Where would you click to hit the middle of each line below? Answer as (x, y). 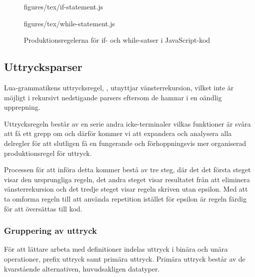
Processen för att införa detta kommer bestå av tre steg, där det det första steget (127, 170)
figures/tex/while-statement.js (69, 23)
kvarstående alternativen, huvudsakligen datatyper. (82, 268)
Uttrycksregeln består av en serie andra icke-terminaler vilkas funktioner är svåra (127, 123)
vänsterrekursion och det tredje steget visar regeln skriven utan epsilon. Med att (126, 189)
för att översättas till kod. (43, 208)
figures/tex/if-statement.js (64, 6)
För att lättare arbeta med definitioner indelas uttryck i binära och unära (116, 249)
